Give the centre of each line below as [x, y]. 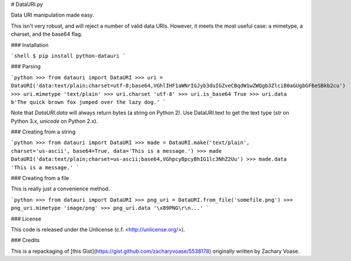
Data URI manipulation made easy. [52, 15]
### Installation [30, 45]
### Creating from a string [43, 132]
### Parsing [26, 66]
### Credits [25, 240]
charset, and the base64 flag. [46, 34]
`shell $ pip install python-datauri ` [68, 56]
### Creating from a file [40, 178]
